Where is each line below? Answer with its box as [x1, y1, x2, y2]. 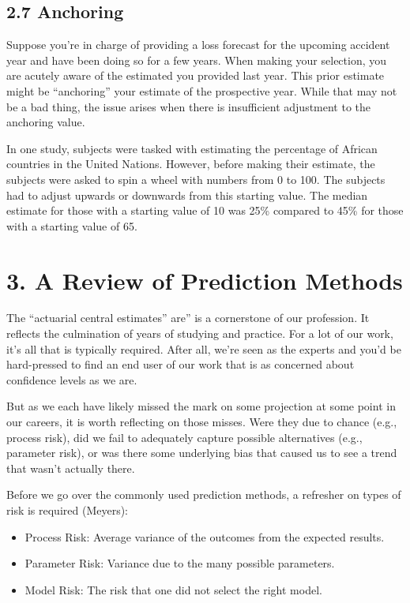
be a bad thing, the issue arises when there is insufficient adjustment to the [6, 98, 371, 114]
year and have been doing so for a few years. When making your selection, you [6, 51, 387, 68]
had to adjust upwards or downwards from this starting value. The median [6, 186, 368, 203]
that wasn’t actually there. [6, 459, 135, 476]
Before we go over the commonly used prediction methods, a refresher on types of [6, 486, 401, 503]
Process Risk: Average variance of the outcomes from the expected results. [24, 528, 385, 545]
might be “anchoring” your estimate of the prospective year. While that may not [6, 82, 397, 99]
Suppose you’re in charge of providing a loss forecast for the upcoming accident [6, 36, 390, 53]
